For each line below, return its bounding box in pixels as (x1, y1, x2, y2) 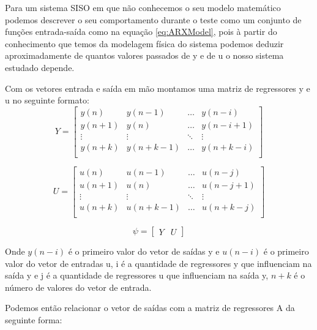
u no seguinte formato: (5, 94, 89, 107)
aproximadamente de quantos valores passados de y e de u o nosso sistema (5, 49, 284, 62)
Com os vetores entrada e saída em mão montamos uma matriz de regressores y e (5, 81, 310, 94)
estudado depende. (5, 61, 75, 73)
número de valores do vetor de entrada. (5, 280, 152, 293)
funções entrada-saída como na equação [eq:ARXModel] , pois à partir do (5, 25, 277, 38)
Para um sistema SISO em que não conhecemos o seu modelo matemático (5, 1, 281, 13)
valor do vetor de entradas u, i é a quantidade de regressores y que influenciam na (5, 257, 312, 269)
